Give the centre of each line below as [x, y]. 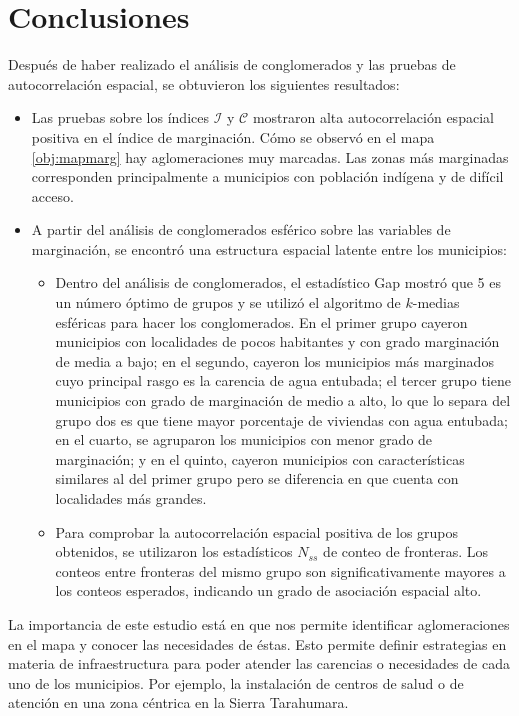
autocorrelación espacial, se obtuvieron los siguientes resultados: [204, 83]
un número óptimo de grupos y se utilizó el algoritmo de [228, 302]
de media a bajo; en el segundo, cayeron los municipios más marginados [274, 360]
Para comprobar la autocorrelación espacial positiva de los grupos [257, 531]
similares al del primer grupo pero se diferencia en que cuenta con [257, 478]
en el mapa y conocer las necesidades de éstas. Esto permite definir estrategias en [257, 643]
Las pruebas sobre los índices [120, 117]
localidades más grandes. [131, 498]
